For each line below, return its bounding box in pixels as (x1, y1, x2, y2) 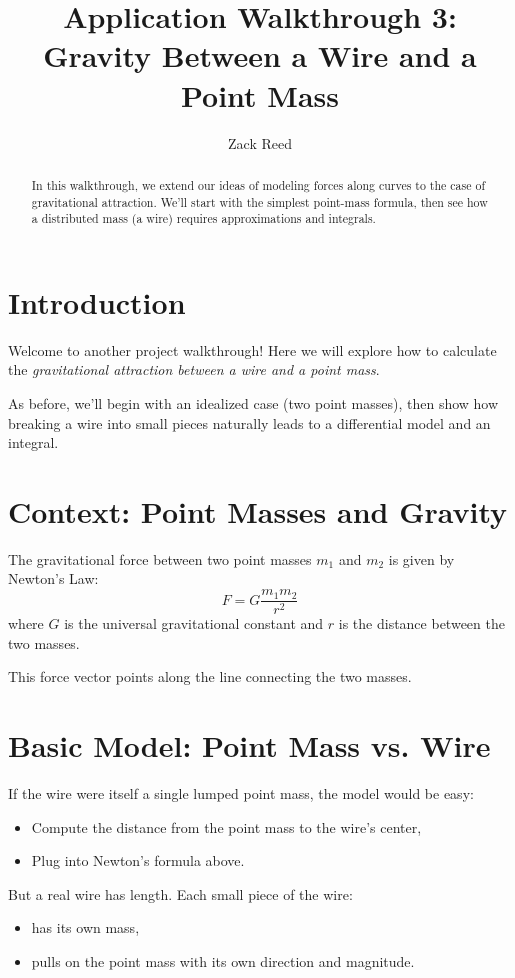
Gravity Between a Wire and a (43, 35, 477, 76)
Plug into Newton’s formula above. (31, 850, 245, 871)
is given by (388, 548, 455, 569)
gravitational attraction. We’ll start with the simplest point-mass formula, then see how (31, 193, 488, 210)
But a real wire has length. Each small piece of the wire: (8, 883, 353, 904)
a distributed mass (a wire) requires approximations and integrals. (31, 210, 376, 227)
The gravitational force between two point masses (8, 548, 312, 569)
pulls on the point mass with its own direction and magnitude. (31, 951, 415, 972)
